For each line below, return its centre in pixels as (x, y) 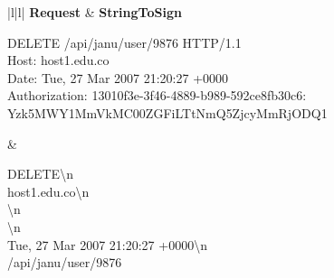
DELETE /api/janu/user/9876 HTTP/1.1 (124, 42)
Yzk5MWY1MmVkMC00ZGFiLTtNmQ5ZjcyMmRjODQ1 (167, 112)
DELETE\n (40, 174)
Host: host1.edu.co (58, 60)
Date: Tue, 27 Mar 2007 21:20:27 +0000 (118, 77)
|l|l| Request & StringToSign (95, 12)
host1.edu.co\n (48, 191)
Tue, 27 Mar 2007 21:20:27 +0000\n (107, 244)
